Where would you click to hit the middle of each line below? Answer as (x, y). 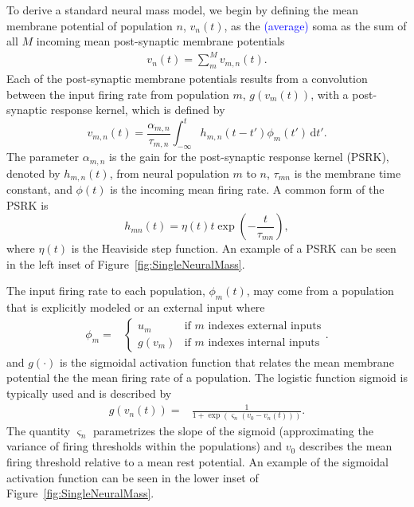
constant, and (39, 189)
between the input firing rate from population (118, 94)
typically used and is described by (89, 393)
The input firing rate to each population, (106, 291)
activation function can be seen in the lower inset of (133, 477)
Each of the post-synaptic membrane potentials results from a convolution (187, 79)
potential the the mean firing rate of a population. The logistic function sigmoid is (207, 377)
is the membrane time (348, 173)
